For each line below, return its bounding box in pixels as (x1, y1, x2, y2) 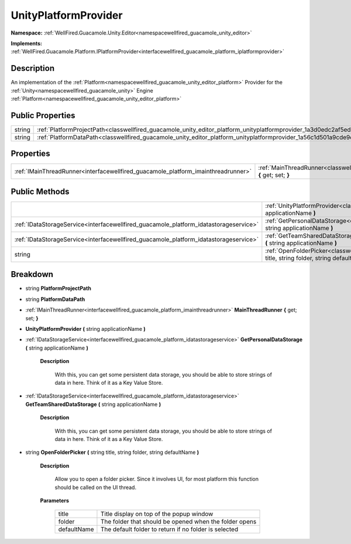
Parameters (40, 497, 70, 504)
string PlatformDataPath (25, 296, 85, 303)
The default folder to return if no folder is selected (100, 525, 239, 533)
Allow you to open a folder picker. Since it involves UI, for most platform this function (54, 475, 259, 483)
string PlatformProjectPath (25, 285, 92, 292)
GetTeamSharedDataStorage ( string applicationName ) (25, 401, 161, 408)
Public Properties (11, 110, 75, 120)
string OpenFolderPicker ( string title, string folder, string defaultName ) (25, 449, 199, 456)
